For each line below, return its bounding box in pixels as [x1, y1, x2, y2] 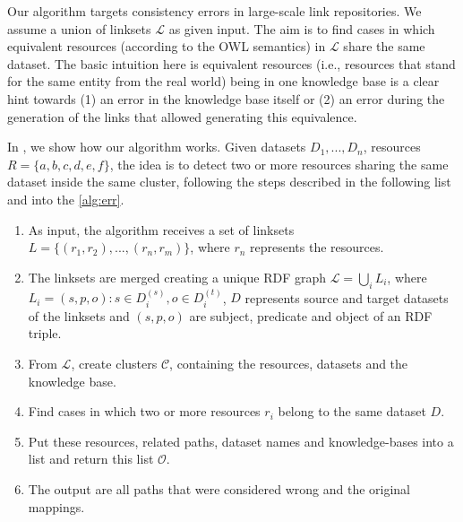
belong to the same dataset [278, 402, 426, 421]
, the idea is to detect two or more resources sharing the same [109, 154, 449, 173]
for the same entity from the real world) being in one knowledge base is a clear [7, 72, 440, 91]
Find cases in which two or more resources [28, 402, 261, 421]
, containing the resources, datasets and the [169, 353, 408, 372]
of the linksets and [28, 306, 130, 325]
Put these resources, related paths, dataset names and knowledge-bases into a [28, 431, 454, 450]
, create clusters [71, 353, 158, 372]
